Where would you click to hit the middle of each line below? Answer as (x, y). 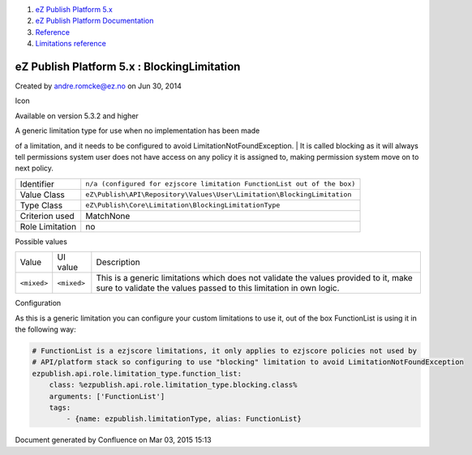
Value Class (42, 195)
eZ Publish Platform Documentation (94, 21)
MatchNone (108, 216)
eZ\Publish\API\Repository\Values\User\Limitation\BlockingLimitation (219, 195)
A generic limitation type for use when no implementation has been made (137, 131)
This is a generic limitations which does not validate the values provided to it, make (254, 278)
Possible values (41, 241)
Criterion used (47, 216)
